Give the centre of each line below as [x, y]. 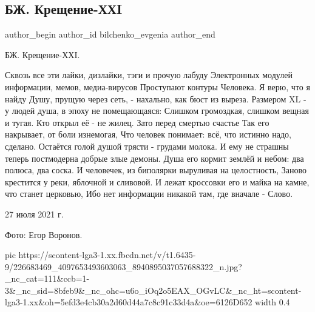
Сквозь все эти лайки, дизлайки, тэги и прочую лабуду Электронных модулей [149, 75]
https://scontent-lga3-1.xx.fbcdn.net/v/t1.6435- [107, 255]
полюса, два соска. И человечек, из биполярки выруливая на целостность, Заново [156, 170]
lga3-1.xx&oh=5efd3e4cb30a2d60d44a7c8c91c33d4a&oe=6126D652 [129, 302]
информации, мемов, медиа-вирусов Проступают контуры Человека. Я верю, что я [157, 86]
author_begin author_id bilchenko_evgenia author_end [110, 34]
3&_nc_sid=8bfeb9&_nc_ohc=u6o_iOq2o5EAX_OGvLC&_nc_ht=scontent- [153, 290]
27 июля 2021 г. [34, 214]
